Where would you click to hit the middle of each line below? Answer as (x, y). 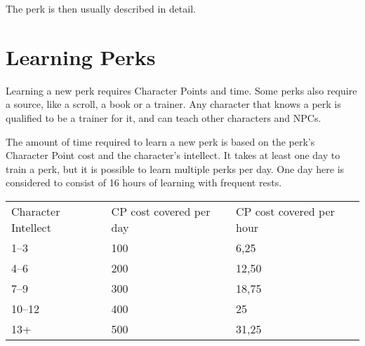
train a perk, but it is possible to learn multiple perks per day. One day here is (175, 168)
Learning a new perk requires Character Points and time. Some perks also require (181, 90)
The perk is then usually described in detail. (101, 8)
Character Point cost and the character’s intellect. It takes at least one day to (173, 155)
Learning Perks (81, 56)
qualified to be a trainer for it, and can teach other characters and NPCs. (164, 117)
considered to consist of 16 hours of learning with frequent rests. (144, 182)
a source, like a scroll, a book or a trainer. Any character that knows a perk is (173, 104)
